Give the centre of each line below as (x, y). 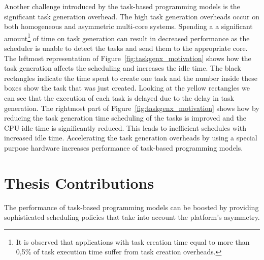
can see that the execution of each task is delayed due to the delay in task (119, 98)
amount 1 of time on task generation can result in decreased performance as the (127, 37)
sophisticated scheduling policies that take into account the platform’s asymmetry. (132, 217)
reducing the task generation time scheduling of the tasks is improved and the (125, 118)
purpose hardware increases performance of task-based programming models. (124, 147)
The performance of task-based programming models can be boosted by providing (131, 207)
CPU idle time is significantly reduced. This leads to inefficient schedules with (125, 127)
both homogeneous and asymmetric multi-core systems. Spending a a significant (128, 26)
